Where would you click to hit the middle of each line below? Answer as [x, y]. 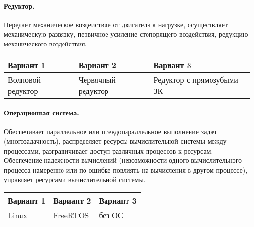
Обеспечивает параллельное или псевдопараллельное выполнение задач [110, 131]
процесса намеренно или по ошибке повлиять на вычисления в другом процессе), [126, 170]
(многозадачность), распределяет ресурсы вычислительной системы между [115, 141]
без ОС [111, 215]
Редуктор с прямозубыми [196, 79]
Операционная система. [42, 113]
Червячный [97, 79]
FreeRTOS [71, 215]
